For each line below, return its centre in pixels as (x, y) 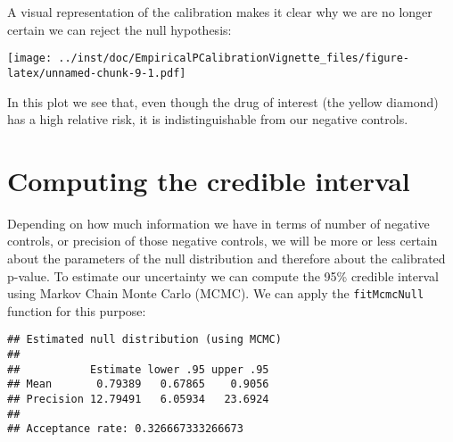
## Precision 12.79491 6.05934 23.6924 (138, 400)
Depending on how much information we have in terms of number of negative (218, 223)
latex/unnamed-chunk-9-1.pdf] (97, 73)
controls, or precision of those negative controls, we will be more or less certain (222, 241)
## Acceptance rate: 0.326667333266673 (125, 429)
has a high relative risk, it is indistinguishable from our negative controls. (208, 119)
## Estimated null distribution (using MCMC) (144, 340)
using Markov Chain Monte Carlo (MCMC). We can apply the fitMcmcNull (216, 293)
